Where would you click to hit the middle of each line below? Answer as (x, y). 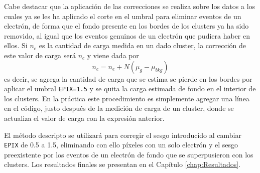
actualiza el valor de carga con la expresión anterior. (84, 118)
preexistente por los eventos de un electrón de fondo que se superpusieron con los (129, 154)
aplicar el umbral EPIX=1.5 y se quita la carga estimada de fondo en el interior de (130, 89)
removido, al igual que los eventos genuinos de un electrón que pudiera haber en (127, 35)
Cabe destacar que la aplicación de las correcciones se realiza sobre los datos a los (130, 6)
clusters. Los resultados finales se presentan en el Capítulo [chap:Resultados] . (122, 164)
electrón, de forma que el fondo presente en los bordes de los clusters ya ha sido (126, 26)
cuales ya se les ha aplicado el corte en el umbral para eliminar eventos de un (123, 16)
